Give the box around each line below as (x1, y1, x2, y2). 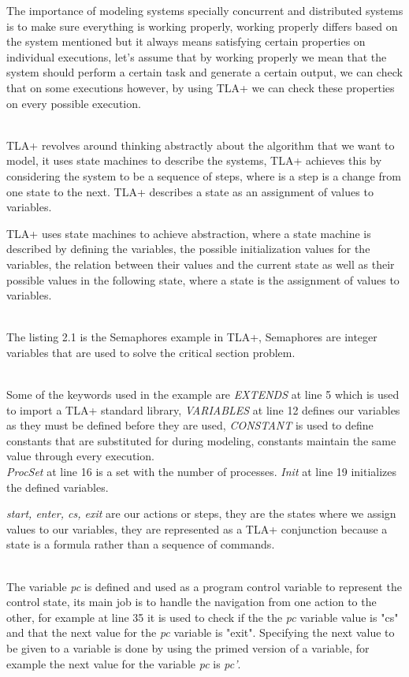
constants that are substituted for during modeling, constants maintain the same (6, 432, 396, 448)
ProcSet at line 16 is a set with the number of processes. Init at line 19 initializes (6, 463, 397, 480)
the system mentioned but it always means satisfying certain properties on (6, 33, 366, 50)
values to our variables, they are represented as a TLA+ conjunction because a (6, 520, 388, 537)
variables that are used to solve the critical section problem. (6, 344, 296, 360)
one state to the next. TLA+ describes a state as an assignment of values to (6, 183, 374, 199)
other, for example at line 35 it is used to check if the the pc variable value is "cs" (6, 608, 399, 625)
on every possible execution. (6, 95, 141, 111)
